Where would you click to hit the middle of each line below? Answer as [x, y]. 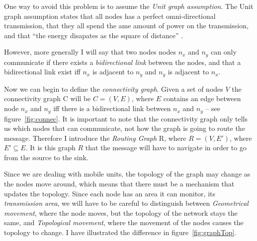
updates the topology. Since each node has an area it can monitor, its [110, 193]
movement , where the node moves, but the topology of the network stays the [121, 212]
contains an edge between [202, 98]
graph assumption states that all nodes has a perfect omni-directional [110, 16]
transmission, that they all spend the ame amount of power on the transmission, [126, 26]
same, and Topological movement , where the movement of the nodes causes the [124, 222]
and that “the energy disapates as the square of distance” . [94, 35]
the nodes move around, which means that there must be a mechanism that [119, 184]
